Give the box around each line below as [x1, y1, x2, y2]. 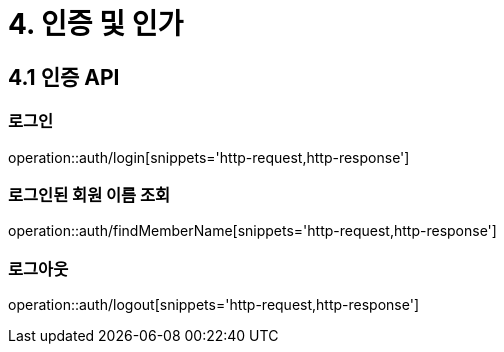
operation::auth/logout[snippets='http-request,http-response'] [8, 296, 419, 314]
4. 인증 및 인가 [8, 7, 184, 41]
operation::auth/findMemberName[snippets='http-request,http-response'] [8, 222, 497, 240]
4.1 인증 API [8, 64, 120, 90]
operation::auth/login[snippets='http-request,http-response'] [8, 148, 410, 166]
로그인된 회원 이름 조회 [8, 184, 171, 205]
